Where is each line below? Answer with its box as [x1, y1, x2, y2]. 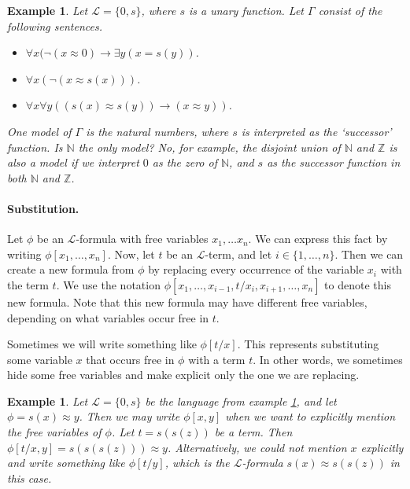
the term [7, 276, 49, 292]
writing [7, 245, 42, 262]
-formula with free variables [76, 230, 209, 247]
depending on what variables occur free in [7, 309, 209, 325]
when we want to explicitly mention [225, 408, 396, 425]
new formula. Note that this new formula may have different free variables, [7, 293, 368, 310]
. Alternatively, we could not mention [167, 439, 347, 455]
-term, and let [205, 245, 272, 262]
